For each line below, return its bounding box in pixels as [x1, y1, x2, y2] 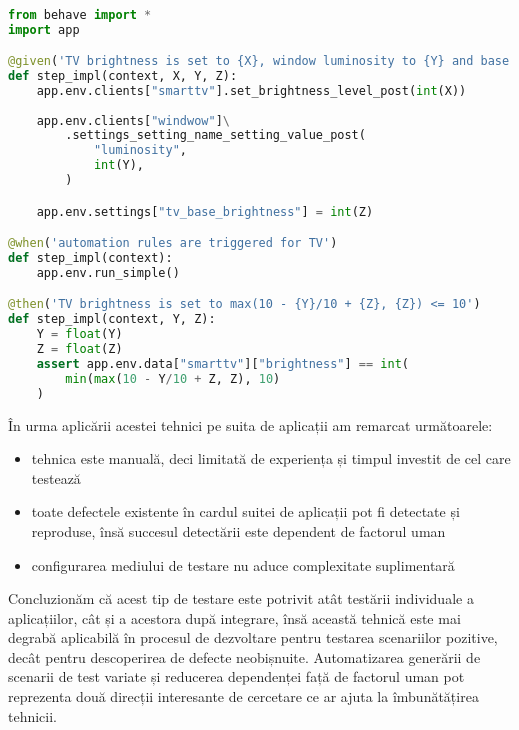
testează [31, 467, 81, 488]
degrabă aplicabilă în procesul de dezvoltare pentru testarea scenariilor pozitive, [8, 627, 498, 648]
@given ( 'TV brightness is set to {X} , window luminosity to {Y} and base [8, 54, 510, 69]
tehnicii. [8, 705, 58, 726]
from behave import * [8, 7, 152, 22]
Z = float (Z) [36, 342, 123, 357]
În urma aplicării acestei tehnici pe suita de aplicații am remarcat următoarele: [8, 414, 493, 435]
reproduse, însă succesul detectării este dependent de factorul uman [31, 520, 446, 541]
